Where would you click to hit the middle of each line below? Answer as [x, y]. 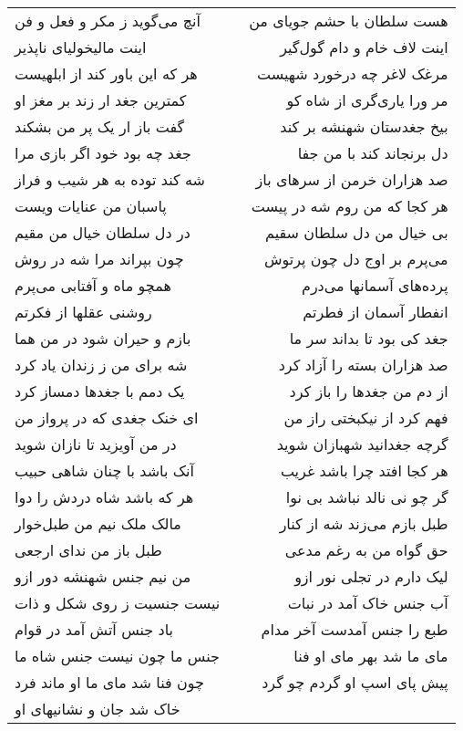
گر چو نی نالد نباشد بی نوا [367, 497]
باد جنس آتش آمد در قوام [94, 629]
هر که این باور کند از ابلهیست [106, 73]
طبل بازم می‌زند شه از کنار [364, 523]
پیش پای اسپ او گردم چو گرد [355, 682]
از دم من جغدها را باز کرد [369, 391]
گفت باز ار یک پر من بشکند [100, 126]
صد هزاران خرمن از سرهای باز [352, 179]
